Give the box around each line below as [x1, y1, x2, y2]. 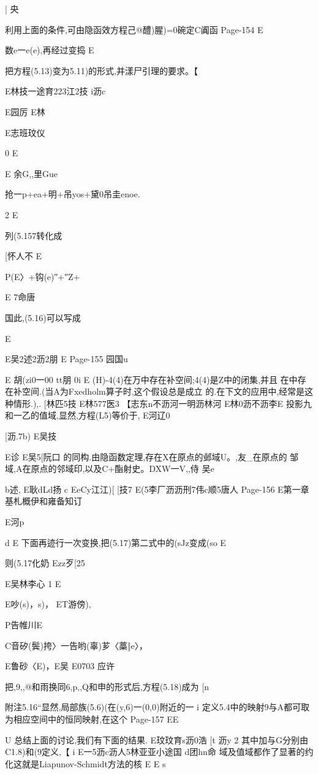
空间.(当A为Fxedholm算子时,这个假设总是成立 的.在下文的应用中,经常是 [21, 385, 305, 398]
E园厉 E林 [5, 105, 45, 118]
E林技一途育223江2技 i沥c [5, 85, 106, 97]
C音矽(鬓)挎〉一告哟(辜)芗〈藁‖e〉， [5, 639, 148, 651]
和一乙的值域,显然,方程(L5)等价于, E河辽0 [5, 409, 170, 422]
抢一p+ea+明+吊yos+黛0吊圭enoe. [5, 188, 140, 200]
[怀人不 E [5, 249, 42, 262]
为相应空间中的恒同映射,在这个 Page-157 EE [5, 712, 179, 725]
